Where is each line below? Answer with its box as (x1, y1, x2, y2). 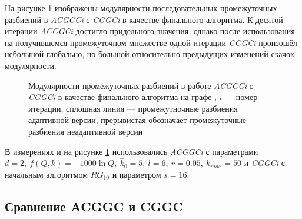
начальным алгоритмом (5, 168, 88, 180)
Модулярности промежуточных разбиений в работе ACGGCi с (28, 79, 253, 91)
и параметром (112, 168, 161, 180)
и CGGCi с (244, 157, 285, 169)
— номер (225, 91, 258, 103)
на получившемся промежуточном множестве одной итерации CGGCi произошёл (5, 36, 297, 48)
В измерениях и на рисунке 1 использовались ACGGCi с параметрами (5, 145, 258, 157)
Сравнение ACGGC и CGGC (5, 197, 184, 215)
